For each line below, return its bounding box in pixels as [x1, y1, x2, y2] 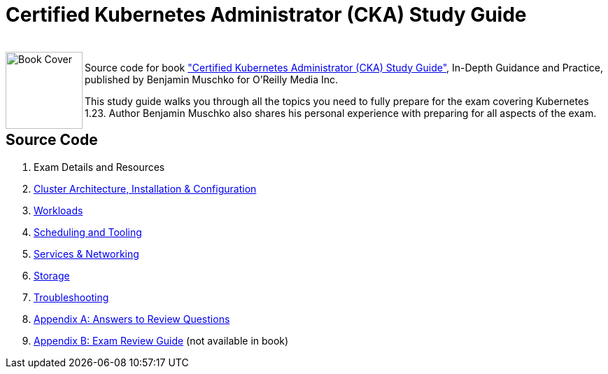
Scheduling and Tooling [34, 226, 142, 238]
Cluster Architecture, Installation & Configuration [34, 182, 257, 195]
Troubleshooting [34, 291, 109, 303]
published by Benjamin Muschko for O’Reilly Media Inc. [85, 73, 339, 85]
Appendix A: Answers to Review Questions [34, 312, 230, 325]
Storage [34, 269, 70, 282]
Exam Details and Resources [34, 160, 165, 173]
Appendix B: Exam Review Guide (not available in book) [34, 334, 289, 347]
